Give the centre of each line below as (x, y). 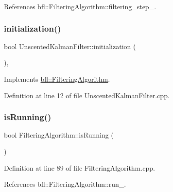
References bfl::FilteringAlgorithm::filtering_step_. (80, 6)
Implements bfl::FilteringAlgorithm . (57, 79)
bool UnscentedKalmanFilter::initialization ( (70, 46)
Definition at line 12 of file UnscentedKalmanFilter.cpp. (87, 95)
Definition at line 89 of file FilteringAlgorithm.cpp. (79, 167)
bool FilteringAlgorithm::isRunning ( (59, 135)
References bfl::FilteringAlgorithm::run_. (65, 184)
